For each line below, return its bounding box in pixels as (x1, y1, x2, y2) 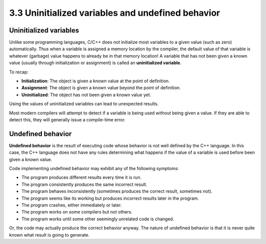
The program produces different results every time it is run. (21, 174, 142, 180)
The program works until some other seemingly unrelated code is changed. (21, 216, 174, 222)
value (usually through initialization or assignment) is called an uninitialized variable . (9, 60, 182, 66)
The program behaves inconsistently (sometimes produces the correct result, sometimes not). (21, 188, 213, 194)
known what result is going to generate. (9, 232, 90, 238)
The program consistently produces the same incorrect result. (21, 181, 148, 187)
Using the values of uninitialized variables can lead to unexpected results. (9, 101, 159, 107)
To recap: (9, 69, 29, 75)
